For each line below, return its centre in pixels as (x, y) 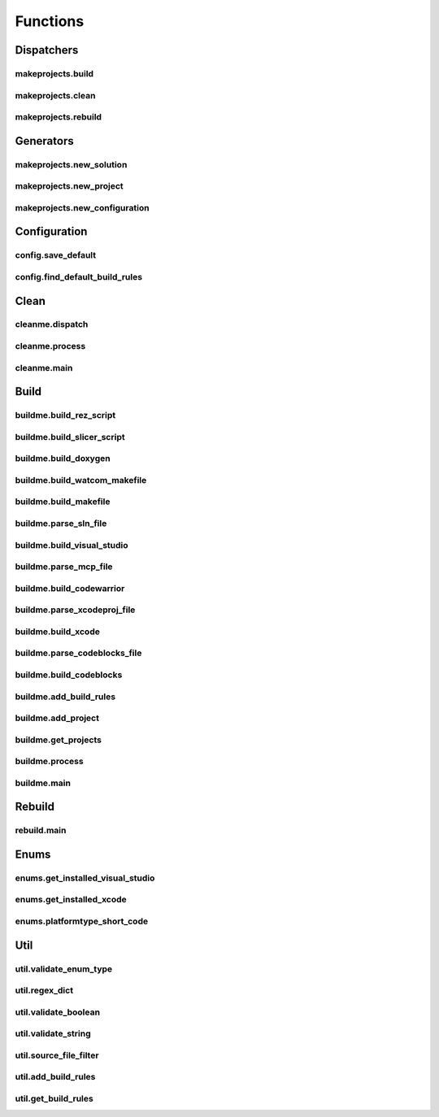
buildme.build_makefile (63, 502)
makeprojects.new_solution (71, 164)
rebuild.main (41, 831)
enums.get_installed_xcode (71, 900)
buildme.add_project (57, 718)
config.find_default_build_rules (78, 276)
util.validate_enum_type (64, 969)
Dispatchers (47, 50)
